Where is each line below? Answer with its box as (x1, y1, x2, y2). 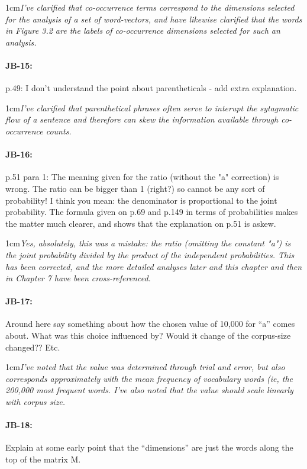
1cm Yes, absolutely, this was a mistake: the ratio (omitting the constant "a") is (5, 237, 291, 249)
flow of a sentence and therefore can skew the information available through (5, 113, 279, 126)
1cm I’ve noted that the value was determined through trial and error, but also (5, 361, 285, 373)
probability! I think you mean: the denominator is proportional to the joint (5, 194, 277, 206)
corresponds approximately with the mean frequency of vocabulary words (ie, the (5, 372, 293, 384)
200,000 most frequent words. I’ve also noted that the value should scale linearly (5, 384, 293, 396)
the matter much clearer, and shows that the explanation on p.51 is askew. (5, 217, 276, 229)
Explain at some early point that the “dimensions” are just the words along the (5, 441, 293, 454)
